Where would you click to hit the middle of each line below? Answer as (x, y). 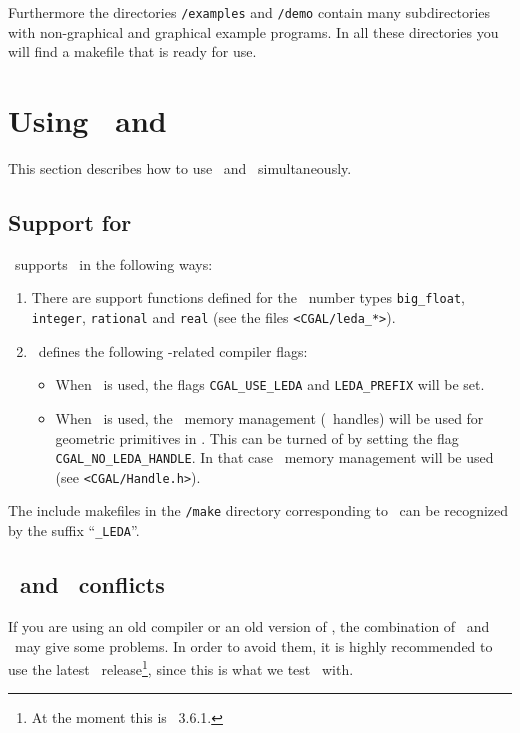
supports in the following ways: (113, 263)
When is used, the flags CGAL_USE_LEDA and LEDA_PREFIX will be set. (270, 384)
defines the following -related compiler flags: (173, 350)
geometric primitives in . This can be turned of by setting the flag (257, 437)
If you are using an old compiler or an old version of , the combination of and (249, 625)
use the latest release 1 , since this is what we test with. (181, 667)
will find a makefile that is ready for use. (132, 51)
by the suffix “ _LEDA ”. (74, 530)
